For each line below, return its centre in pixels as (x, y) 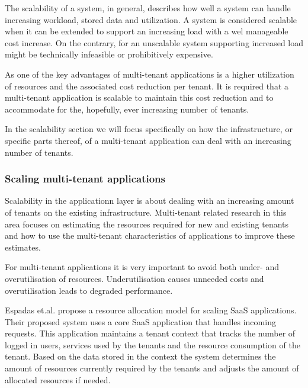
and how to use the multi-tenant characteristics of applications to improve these (150, 235)
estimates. (23, 247)
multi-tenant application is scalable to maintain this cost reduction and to (139, 97)
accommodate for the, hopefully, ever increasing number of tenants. (127, 109)
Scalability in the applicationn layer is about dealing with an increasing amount (150, 201)
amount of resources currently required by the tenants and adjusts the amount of (152, 368)
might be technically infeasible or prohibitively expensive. (109, 54)
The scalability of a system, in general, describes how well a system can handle (148, 8)
